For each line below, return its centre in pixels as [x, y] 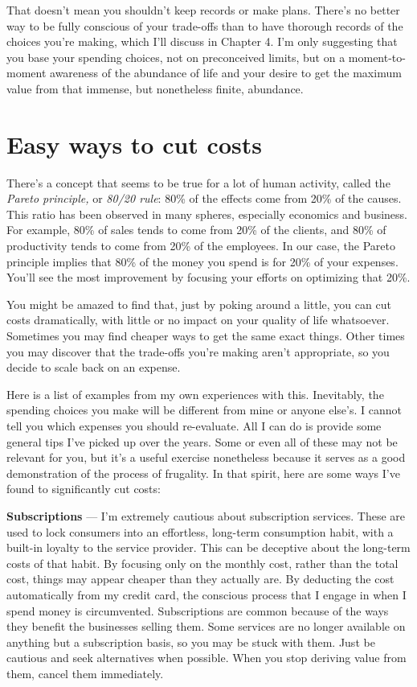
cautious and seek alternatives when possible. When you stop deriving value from [206, 658]
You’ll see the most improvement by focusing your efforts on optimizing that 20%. [208, 277]
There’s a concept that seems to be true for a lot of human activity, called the [198, 182]
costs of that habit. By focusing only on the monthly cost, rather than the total [202, 563]
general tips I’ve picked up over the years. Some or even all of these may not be [202, 441]
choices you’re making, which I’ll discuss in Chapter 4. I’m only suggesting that [202, 41]
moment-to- [377, 57]
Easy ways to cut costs [134, 144]
